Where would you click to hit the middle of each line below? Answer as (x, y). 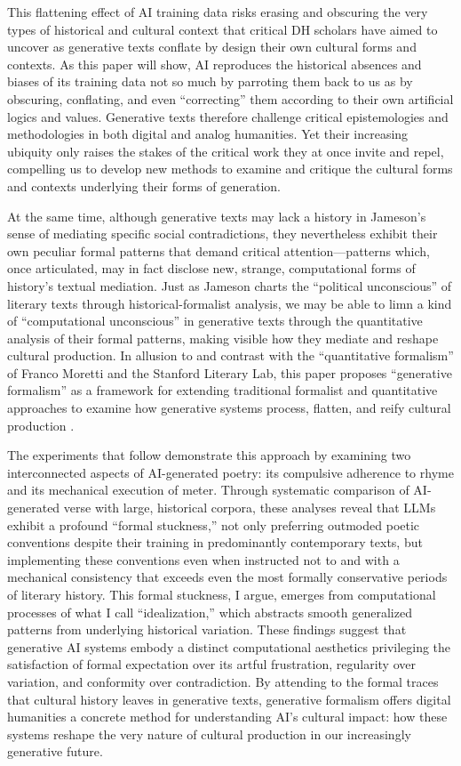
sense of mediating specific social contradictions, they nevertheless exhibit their (223, 234)
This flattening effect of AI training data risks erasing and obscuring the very (218, 12)
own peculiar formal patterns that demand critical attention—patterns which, (219, 250)
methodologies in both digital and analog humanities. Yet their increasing (208, 134)
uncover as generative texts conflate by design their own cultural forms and (212, 47)
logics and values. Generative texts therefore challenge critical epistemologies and (228, 116)
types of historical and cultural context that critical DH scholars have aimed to (223, 29)
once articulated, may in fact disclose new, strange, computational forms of (211, 268)
